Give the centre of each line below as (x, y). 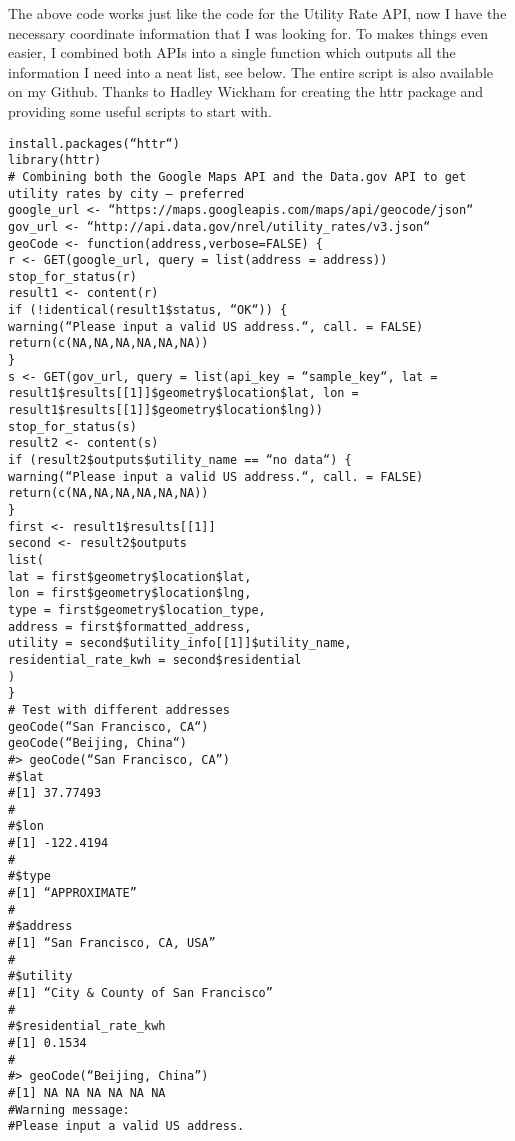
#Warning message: (69, 1109)
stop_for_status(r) (72, 276)
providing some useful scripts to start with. (140, 110)
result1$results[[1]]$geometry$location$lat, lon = (183, 393)
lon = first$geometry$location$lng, (130, 593)
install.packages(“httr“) (94, 143)
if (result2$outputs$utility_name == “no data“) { (180, 460)
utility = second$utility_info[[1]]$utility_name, (180, 643)
